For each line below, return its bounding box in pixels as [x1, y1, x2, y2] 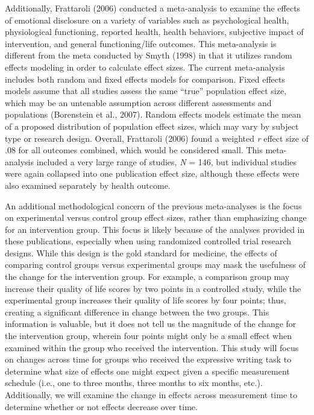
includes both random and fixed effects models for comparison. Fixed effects [5, 72, 286, 85]
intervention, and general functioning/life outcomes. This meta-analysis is [5, 37, 277, 49]
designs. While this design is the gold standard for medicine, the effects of [5, 246, 277, 259]
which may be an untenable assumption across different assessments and [5, 96, 272, 109]
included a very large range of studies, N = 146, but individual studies [36, 155, 297, 168]
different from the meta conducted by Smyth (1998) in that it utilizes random [5, 49, 292, 62]
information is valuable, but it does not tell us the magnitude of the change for [5, 317, 297, 330]
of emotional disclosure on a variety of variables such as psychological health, [5, 13, 289, 26]
